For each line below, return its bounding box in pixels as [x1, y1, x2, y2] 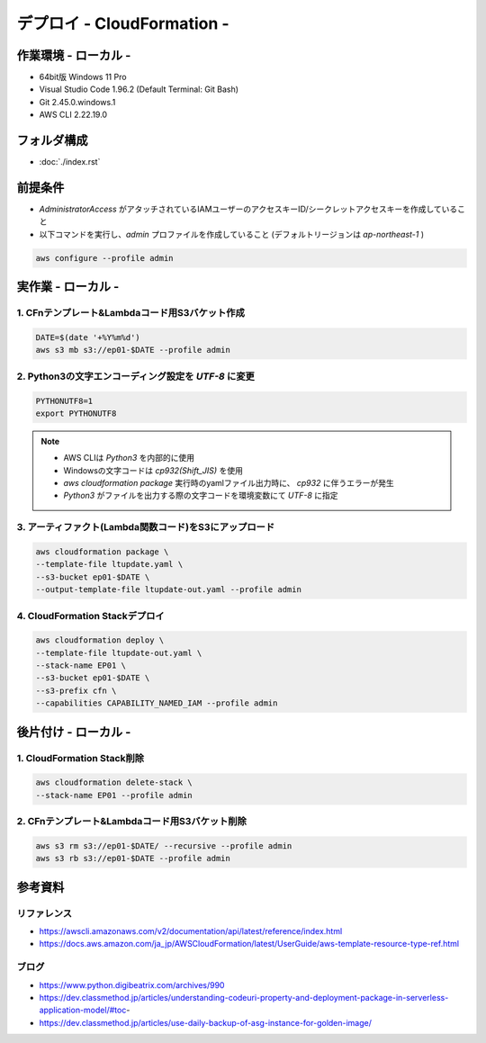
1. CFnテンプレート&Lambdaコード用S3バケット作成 [16, 307, 245, 319]
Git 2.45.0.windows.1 [39, 96, 116, 107]
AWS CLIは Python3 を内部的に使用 [63, 453, 195, 463]
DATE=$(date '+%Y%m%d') [35, 332, 141, 342]
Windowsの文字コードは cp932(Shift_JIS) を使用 [63, 464, 243, 476]
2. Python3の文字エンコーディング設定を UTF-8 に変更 [16, 370, 256, 382]
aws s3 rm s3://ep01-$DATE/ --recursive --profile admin [35, 841, 292, 850]
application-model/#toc [39, 1004, 127, 1016]
